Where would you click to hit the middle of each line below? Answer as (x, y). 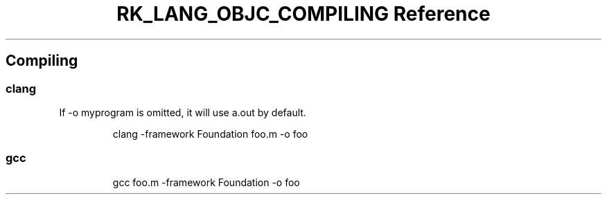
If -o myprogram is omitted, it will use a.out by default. (183, 112)
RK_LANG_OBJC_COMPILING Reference (303, 14)
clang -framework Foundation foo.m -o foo (210, 134)
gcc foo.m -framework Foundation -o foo (206, 182)
